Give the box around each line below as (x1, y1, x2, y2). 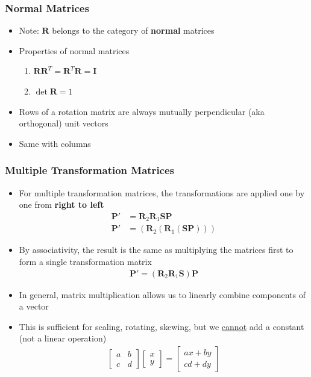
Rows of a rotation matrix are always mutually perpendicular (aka (19, 105, 265, 117)
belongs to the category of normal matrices (52, 24, 215, 37)
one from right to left (19, 198, 104, 211)
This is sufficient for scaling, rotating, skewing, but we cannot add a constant (19, 320, 304, 332)
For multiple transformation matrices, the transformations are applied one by (19, 186, 305, 199)
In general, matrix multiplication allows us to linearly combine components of (19, 288, 306, 301)
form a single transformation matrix (19, 255, 152, 267)
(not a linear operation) (19, 332, 107, 344)
